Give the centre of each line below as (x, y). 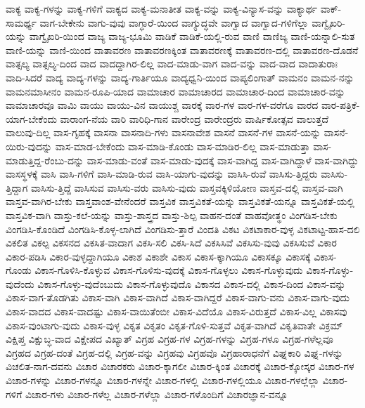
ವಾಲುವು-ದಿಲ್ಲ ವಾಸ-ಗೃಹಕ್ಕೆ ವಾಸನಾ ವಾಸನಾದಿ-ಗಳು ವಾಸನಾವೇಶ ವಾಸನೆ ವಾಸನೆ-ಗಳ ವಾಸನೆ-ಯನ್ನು (164, 132)
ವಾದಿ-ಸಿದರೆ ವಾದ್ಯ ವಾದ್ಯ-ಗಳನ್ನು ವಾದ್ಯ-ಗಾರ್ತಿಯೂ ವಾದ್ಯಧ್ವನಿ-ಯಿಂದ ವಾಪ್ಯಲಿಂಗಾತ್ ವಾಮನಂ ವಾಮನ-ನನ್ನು (180, 77)
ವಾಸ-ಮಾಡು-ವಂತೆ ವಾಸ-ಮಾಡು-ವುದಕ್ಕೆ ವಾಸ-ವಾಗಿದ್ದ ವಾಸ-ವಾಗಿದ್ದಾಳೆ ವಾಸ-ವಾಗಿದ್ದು (223, 160)
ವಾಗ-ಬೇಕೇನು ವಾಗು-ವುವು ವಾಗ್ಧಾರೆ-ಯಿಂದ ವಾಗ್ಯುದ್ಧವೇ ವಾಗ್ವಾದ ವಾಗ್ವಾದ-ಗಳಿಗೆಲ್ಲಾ (174, 22)
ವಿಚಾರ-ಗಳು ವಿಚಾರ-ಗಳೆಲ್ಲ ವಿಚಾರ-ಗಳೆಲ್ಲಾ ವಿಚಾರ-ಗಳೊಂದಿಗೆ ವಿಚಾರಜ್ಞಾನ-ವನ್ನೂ (156, 394)
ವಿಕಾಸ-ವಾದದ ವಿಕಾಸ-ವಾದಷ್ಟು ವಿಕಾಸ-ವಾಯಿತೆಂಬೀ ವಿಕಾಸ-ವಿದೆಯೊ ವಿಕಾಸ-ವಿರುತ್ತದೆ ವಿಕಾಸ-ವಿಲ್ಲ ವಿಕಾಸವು (177, 311)
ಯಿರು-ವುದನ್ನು (29, 146)
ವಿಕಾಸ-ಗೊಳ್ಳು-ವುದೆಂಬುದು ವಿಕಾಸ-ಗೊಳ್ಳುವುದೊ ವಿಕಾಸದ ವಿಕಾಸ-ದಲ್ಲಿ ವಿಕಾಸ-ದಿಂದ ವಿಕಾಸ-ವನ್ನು (192, 283)
